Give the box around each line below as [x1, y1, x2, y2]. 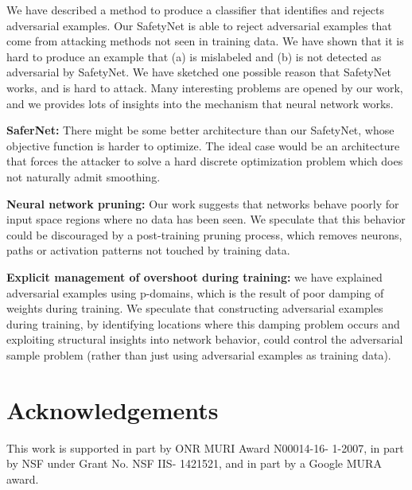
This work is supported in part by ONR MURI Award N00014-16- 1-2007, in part [6, 439, 404, 456]
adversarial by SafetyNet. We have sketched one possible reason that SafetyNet [6, 64, 391, 80]
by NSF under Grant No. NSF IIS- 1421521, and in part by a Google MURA [6, 455, 382, 472]
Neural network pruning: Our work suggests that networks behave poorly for [6, 195, 399, 212]
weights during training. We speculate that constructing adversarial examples [6, 300, 383, 317]
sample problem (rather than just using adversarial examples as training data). [6, 346, 391, 363]
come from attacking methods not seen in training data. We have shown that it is [6, 33, 404, 49]
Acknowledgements [6, 393, 219, 426]
